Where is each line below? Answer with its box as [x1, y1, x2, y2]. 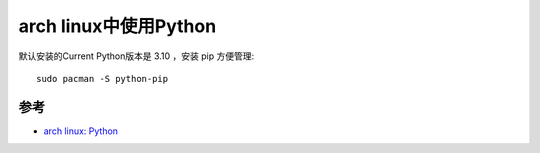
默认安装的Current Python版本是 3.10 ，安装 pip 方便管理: [18, 50, 255, 62]
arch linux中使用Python [18, 15, 217, 37]
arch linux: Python [43, 125, 119, 137]
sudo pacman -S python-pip [36, 73, 169, 84]
